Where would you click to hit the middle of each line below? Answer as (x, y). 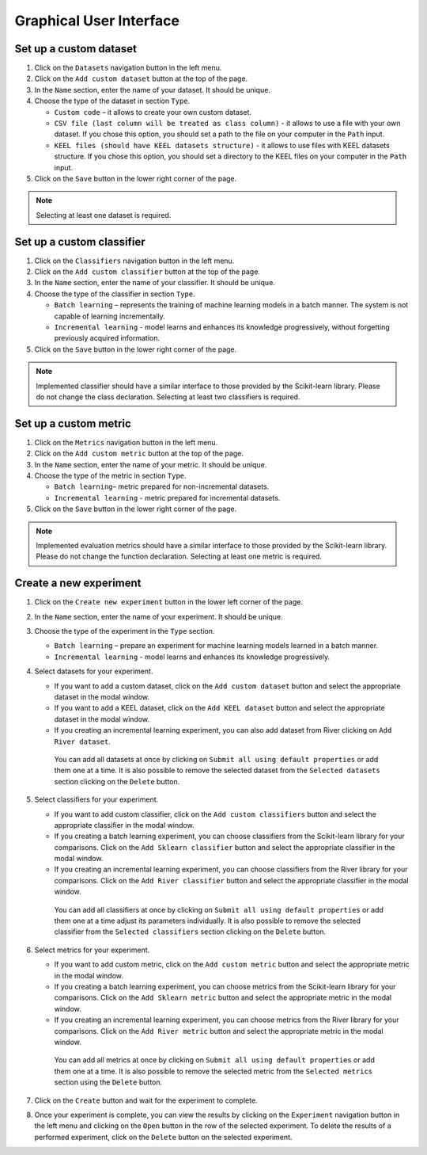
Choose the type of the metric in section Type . (110, 476)
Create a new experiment (78, 583)
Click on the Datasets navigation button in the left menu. (128, 68)
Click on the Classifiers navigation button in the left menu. (134, 261)
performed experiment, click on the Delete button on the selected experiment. (163, 1137)
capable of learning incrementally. (110, 316)
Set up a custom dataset (76, 49)
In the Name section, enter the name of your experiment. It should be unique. (159, 616)
